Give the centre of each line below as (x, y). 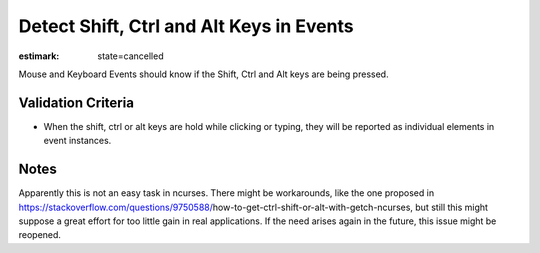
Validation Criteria (76, 102)
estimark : (39, 56)
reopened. (40, 235)
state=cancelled (130, 56)
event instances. (77, 141)
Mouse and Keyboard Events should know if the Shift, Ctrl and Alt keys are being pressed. (203, 74)
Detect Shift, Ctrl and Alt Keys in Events (186, 26)
